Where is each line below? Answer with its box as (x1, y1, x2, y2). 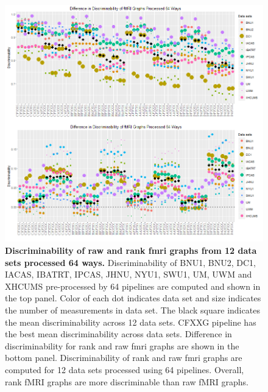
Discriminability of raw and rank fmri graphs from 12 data (5, 244, 257, 257)
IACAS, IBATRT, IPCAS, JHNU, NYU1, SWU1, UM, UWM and (5, 268, 252, 281)
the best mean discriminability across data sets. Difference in (5, 327, 232, 340)
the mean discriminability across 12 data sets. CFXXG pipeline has (5, 315, 256, 328)
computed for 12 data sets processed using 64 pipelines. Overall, (5, 363, 244, 376)
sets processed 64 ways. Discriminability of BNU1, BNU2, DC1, (5, 256, 256, 268)
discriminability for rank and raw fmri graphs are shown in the (5, 339, 239, 352)
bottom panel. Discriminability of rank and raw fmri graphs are (5, 351, 242, 364)
